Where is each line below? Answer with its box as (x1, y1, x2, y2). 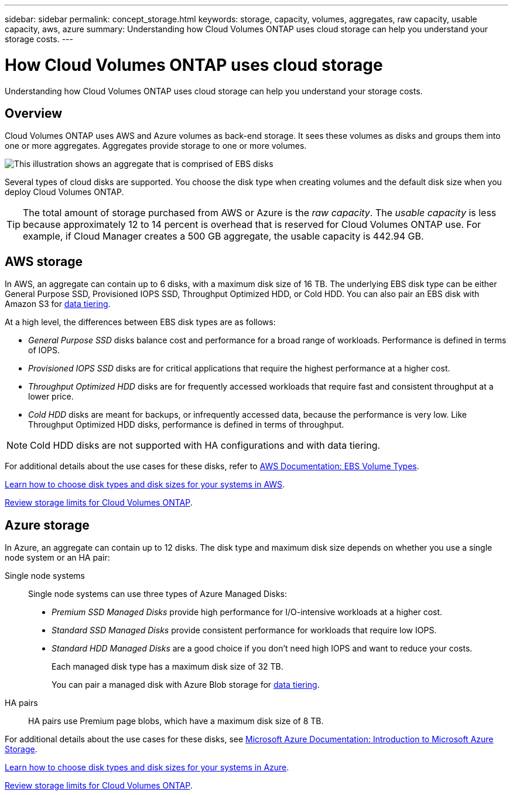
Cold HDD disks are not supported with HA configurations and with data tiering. (30, 439, 381, 452)
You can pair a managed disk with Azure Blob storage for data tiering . (52, 680, 320, 690)
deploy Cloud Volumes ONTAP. (5, 187, 124, 197)
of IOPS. (28, 345, 60, 356)
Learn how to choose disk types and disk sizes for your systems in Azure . (5, 762, 289, 773)
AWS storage (5, 254, 83, 269)
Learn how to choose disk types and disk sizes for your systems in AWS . (5, 479, 285, 490)
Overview (5, 105, 63, 121)
